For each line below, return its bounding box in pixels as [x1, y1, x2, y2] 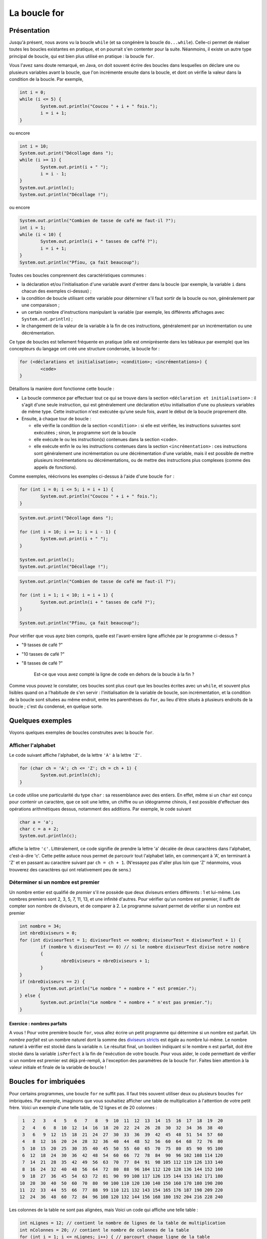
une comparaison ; [21, 302, 60, 308]
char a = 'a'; [19, 819, 54, 825]
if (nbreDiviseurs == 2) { [19, 979, 85, 984]
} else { [19, 993, 41, 998]
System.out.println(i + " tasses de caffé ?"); [40, 238, 158, 244]
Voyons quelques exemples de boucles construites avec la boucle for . [9, 729, 154, 735]
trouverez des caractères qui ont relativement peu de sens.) [9, 866, 131, 872]
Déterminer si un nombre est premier [9, 879, 100, 886]
